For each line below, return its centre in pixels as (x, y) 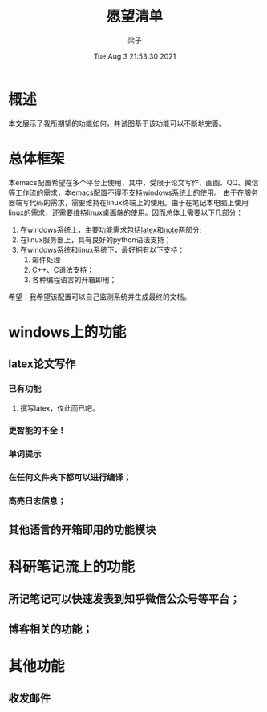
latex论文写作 (42, 364)
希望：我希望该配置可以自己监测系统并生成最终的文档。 (99, 297)
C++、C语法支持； (63, 269)
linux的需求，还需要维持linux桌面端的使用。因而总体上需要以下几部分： (125, 212)
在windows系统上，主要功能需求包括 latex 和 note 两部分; (111, 229)
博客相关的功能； (51, 629)
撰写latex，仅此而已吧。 (59, 408)
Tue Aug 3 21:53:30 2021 (135, 56)
